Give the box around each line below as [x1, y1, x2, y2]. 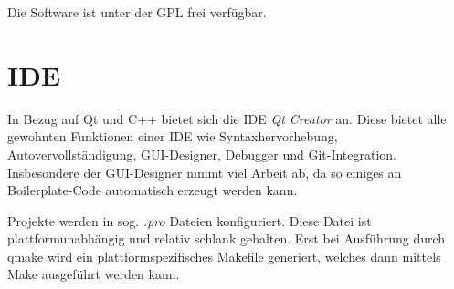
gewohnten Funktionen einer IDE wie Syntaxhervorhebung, [7, 127, 338, 146]
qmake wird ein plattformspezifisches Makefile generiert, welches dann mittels [7, 246, 441, 265]
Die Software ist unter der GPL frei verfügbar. [7, 3, 267, 21]
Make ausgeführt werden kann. [7, 264, 180, 284]
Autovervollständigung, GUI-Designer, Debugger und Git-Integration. [7, 144, 397, 163]
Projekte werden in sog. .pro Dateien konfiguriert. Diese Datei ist [7, 211, 372, 230]
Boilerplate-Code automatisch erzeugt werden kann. [7, 181, 298, 200]
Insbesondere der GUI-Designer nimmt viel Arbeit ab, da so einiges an [7, 162, 402, 181]
